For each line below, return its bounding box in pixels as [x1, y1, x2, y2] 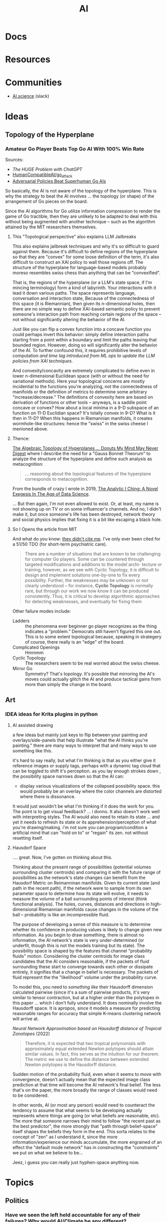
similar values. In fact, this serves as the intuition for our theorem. [24, 1050, 160, 1057]
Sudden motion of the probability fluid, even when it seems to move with [12, 1071, 162, 1077]
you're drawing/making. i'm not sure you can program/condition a [12, 824, 148, 830]
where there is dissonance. [19, 793, 76, 799]
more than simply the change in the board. [24, 681, 112, 687]
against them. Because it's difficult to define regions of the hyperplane [12, 248, 158, 254]
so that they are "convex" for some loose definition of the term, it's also [12, 254, 160, 260]
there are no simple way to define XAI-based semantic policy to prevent [12, 306, 161, 312]
